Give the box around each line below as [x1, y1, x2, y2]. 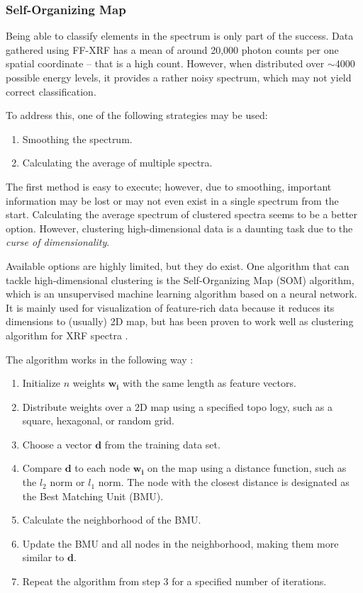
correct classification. [6, 84, 96, 98]
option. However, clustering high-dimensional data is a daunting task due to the [6, 220, 353, 235]
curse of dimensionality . [6, 235, 110, 249]
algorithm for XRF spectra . [6, 327, 128, 342]
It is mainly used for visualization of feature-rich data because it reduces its [6, 300, 335, 315]
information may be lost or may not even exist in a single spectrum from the [6, 193, 339, 208]
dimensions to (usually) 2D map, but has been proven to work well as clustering [6, 314, 354, 329]
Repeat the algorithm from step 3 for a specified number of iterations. [22, 574, 327, 589]
